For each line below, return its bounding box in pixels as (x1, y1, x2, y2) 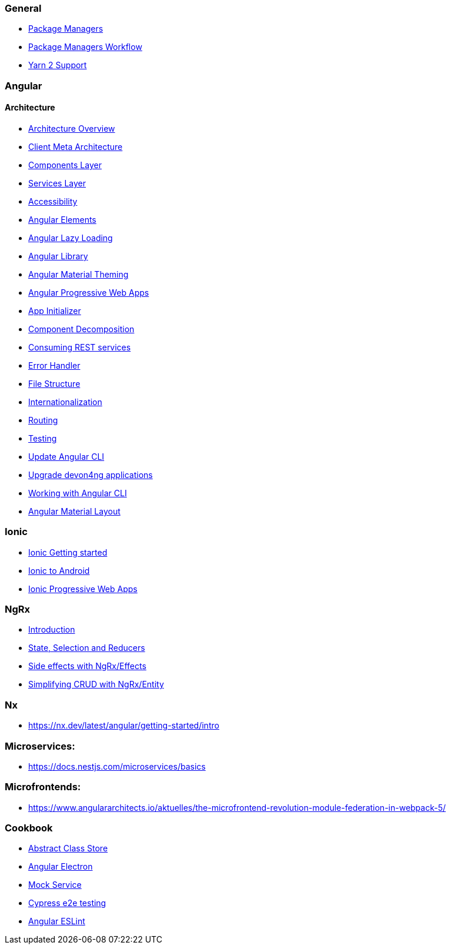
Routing (28, 415, 58, 425)
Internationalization (28, 396, 102, 407)
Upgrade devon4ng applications (28, 469, 153, 480)
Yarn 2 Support (28, 60, 87, 71)
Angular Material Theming (28, 269, 129, 279)
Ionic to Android (28, 565, 90, 576)
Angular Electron (28, 861, 93, 872)
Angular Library (28, 250, 88, 261)
